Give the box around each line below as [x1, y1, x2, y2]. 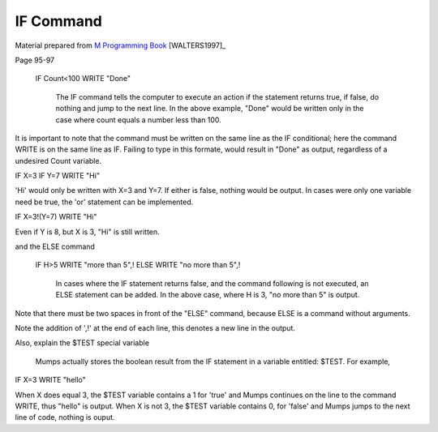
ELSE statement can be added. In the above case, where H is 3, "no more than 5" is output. [55, 290, 360, 300]
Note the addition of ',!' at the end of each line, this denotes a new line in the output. [15, 323, 296, 332]
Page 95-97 [15, 55, 55, 65]
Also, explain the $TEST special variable [15, 338, 150, 348]
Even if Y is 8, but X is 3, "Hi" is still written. [15, 227, 160, 237]
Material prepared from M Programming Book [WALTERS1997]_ [15, 41, 226, 50]
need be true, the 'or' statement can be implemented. [15, 197, 194, 207]
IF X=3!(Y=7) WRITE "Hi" [15, 212, 97, 222]
